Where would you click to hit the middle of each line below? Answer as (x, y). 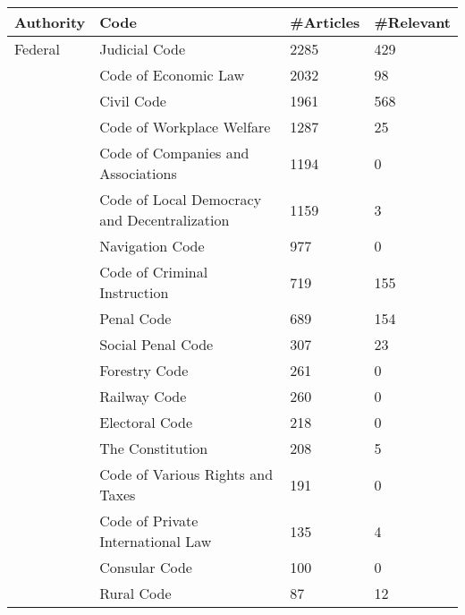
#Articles (325, 22)
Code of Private (149, 521)
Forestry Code (144, 370)
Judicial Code (143, 49)
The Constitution (154, 448)
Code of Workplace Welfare (185, 127)
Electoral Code (146, 422)
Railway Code (143, 396)
